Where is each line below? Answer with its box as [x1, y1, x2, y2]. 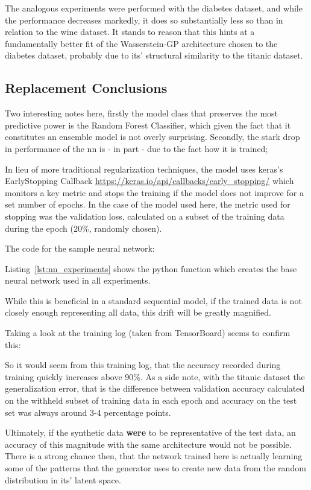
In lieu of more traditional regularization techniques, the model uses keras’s [5, 162, 283, 175]
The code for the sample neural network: [5, 242, 155, 255]
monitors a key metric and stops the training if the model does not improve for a [5, 186, 304, 199]
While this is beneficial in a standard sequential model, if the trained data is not [5, 294, 302, 307]
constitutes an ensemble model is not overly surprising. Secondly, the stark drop [5, 130, 300, 143]
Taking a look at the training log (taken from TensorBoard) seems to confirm [5, 326, 291, 339]
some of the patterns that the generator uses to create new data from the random [5, 462, 306, 474]
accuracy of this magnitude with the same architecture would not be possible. [5, 437, 292, 450]
